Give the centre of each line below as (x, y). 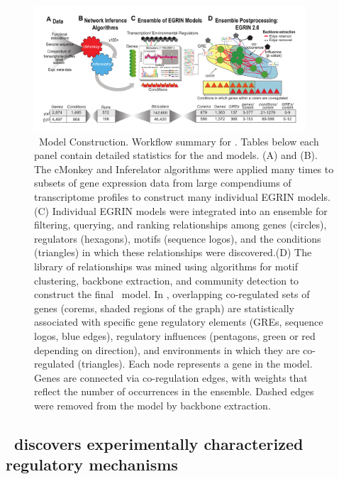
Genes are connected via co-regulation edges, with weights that (171, 377)
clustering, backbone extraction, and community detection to (167, 280)
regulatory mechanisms (92, 464)
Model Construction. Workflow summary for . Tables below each (179, 141)
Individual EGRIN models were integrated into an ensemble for (190, 210)
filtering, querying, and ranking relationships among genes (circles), (180, 225)
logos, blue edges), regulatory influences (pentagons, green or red (175, 335)
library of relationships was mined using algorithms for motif (166, 266)
